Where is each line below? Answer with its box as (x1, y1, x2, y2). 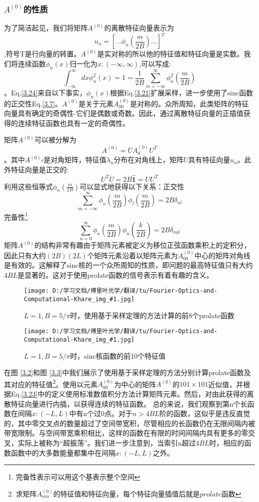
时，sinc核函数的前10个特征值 (70, 350, 166, 361)
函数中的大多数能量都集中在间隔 (10, 447, 116, 458)
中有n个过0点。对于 (69, 408, 132, 419)
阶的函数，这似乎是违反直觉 (159, 408, 250, 419)
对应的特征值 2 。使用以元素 (10, 377, 98, 389)
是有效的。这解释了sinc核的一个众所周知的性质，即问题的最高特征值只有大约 (4, 260, 253, 270)
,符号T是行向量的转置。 (4, 48, 81, 59)
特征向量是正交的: (10, 164, 69, 174)
